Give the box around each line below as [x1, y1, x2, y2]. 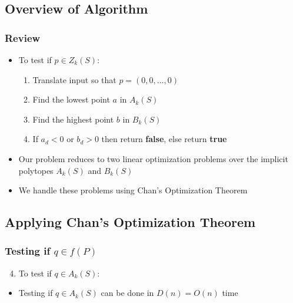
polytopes [18, 164, 54, 176]
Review [5, 30, 41, 45]
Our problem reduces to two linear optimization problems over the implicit [18, 152, 288, 164]
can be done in [101, 286, 154, 299]
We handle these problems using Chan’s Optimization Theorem [18, 184, 248, 196]
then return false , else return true [101, 133, 227, 145]
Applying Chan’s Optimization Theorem [5, 213, 256, 231]
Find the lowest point [32, 93, 110, 106]
